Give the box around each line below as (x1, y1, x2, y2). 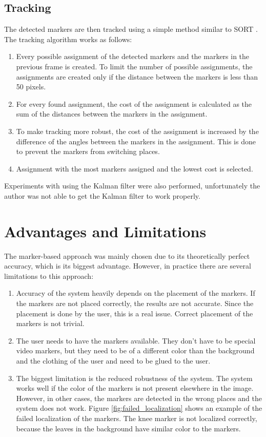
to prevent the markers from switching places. (16, 146, 160, 157)
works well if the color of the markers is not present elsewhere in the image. (16, 383, 254, 393)
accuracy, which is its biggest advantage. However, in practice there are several (4, 260, 251, 271)
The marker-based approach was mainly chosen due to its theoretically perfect (4, 250, 250, 261)
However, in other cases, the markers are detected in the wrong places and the (16, 392, 262, 403)
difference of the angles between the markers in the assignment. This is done (16, 136, 256, 146)
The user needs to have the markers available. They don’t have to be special (16, 335, 256, 346)
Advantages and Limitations (4, 220, 207, 241)
